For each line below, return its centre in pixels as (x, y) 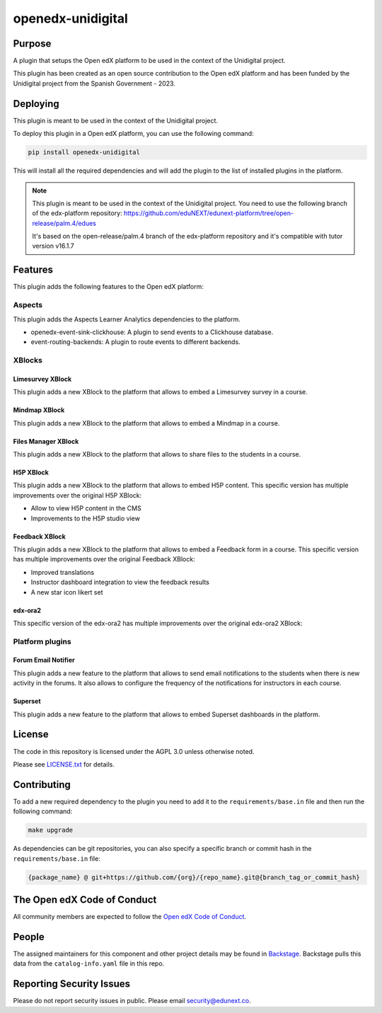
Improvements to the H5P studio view (86, 518)
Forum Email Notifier (44, 660)
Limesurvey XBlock (42, 379)
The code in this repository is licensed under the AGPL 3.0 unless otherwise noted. (134, 751)
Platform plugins (42, 641)
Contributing (42, 785)
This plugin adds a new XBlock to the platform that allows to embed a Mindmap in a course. (146, 423)
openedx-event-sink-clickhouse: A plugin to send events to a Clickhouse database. (152, 332)
